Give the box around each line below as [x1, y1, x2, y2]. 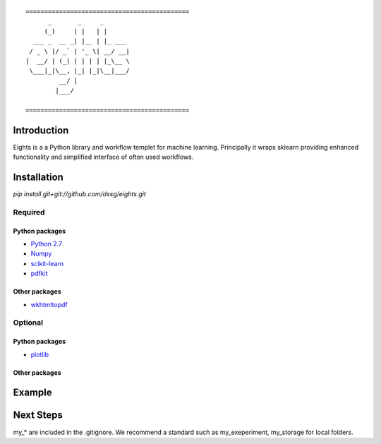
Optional [13, 318, 44, 328]
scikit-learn [30, 259, 64, 268]
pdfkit [30, 269, 48, 278]
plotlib [30, 350, 49, 359]
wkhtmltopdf [30, 300, 68, 308]
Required [13, 207, 45, 217]
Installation [13, 172, 64, 184]
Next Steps [13, 409, 63, 421]
